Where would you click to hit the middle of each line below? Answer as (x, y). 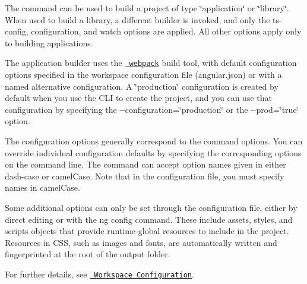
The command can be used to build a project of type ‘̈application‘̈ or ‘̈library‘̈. (147, 8)
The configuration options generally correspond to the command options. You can (154, 141)
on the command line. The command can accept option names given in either (145, 164)
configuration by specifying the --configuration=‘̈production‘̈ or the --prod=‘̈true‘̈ (152, 109)
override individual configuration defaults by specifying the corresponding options (153, 152)
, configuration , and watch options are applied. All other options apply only (164, 31)
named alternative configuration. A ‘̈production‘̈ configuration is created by (142, 86)
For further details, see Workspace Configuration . (99, 274)
